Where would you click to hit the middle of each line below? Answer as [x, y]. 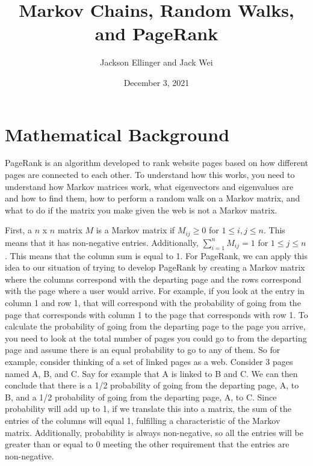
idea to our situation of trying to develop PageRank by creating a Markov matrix [155, 267]
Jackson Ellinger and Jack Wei [156, 62]
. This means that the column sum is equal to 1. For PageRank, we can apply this [156, 255]
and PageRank [156, 33]
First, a [19, 230]
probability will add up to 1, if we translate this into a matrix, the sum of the [148, 409]
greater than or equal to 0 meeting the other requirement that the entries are [147, 444]
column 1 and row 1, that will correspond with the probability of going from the [153, 303]
